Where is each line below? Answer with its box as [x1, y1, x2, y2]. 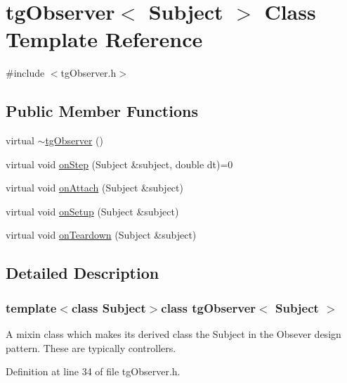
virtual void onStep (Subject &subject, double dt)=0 [6, 156, 233, 171]
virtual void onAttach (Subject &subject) [6, 180, 183, 195]
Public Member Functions [6, 100, 198, 122]
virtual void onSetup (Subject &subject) [6, 203, 179, 218]
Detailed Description [6, 262, 159, 284]
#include [6, 65, 45, 80]
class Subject [71, 299, 146, 316]
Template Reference [6, 25, 203, 54]
